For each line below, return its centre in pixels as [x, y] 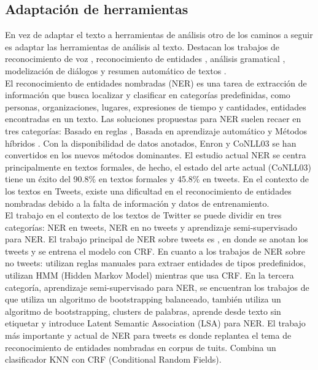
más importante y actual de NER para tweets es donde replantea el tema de [148, 335]
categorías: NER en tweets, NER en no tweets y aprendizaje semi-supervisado [151, 227]
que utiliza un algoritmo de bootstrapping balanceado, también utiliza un [143, 299]
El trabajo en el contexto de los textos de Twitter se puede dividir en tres [143, 215]
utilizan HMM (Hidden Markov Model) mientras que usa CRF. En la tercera [149, 275]
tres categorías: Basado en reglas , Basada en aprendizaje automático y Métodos [156, 130]
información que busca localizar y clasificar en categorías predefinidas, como [148, 95]
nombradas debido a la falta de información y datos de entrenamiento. [137, 203]
